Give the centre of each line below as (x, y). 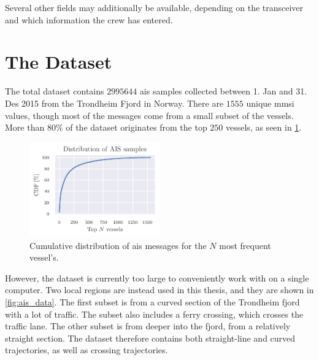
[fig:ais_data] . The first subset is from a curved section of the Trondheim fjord (152, 301)
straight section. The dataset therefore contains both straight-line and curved (150, 338)
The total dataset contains (55, 91)
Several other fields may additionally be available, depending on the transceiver (154, 7)
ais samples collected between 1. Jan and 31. (223, 91)
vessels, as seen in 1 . (264, 127)
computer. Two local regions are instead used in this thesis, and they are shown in (159, 290)
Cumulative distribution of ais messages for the (118, 245)
